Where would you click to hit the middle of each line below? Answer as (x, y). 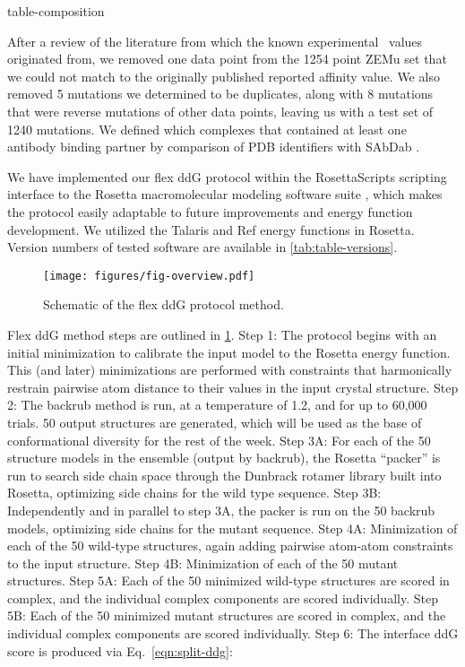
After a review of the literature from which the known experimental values (215, 41)
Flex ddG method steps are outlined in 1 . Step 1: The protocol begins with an (222, 334)
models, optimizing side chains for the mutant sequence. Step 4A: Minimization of (232, 528)
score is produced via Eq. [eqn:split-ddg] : (120, 650)
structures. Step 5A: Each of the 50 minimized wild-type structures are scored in (228, 580)
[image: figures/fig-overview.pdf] (149, 276)
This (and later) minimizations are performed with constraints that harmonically (230, 370)
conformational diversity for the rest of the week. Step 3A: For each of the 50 (219, 440)
